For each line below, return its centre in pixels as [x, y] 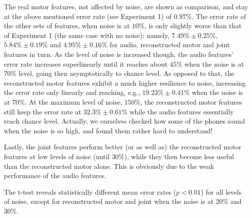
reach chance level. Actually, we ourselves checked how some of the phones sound [125, 121]
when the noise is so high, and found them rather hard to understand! [108, 130]
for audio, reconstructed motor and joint [170, 45]
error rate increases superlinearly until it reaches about [86, 64]
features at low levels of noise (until [57, 156]
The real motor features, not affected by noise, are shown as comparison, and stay [126, 6]
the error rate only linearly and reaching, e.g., [72, 92]
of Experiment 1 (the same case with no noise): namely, [87, 35]
